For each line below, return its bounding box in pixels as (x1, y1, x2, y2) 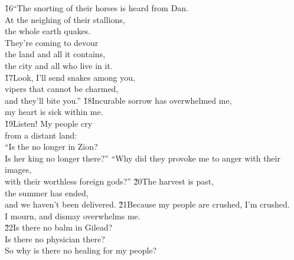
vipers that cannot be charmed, (5, 83, 119, 95)
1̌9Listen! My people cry (5, 117, 93, 129)
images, (5, 163, 32, 176)
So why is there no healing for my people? (5, 244, 157, 256)
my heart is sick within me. (5, 106, 103, 118)
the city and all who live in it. (5, 59, 113, 71)
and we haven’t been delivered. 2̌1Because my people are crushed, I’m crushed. (5, 198, 290, 210)
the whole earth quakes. (5, 25, 91, 37)
